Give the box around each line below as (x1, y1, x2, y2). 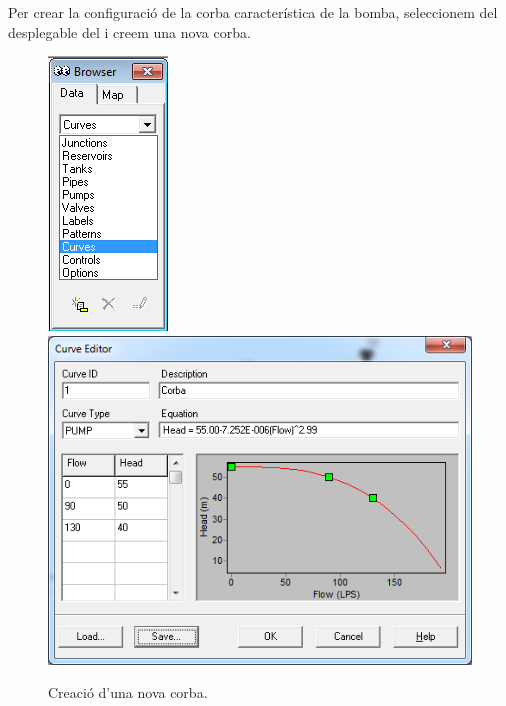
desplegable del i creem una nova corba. (8, 21, 251, 42)
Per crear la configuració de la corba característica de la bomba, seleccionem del (8, 2, 498, 22)
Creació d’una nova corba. (48, 682, 208, 703)
